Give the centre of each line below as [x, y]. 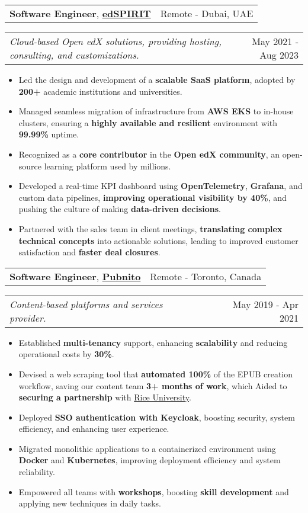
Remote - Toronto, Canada [206, 276]
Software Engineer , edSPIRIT [80, 13]
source [30, 166]
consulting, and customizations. [74, 55]
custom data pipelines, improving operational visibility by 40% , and [153, 197]
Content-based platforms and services [86, 304]
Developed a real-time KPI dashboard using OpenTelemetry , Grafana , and [161, 186]
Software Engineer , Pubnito [75, 276]
